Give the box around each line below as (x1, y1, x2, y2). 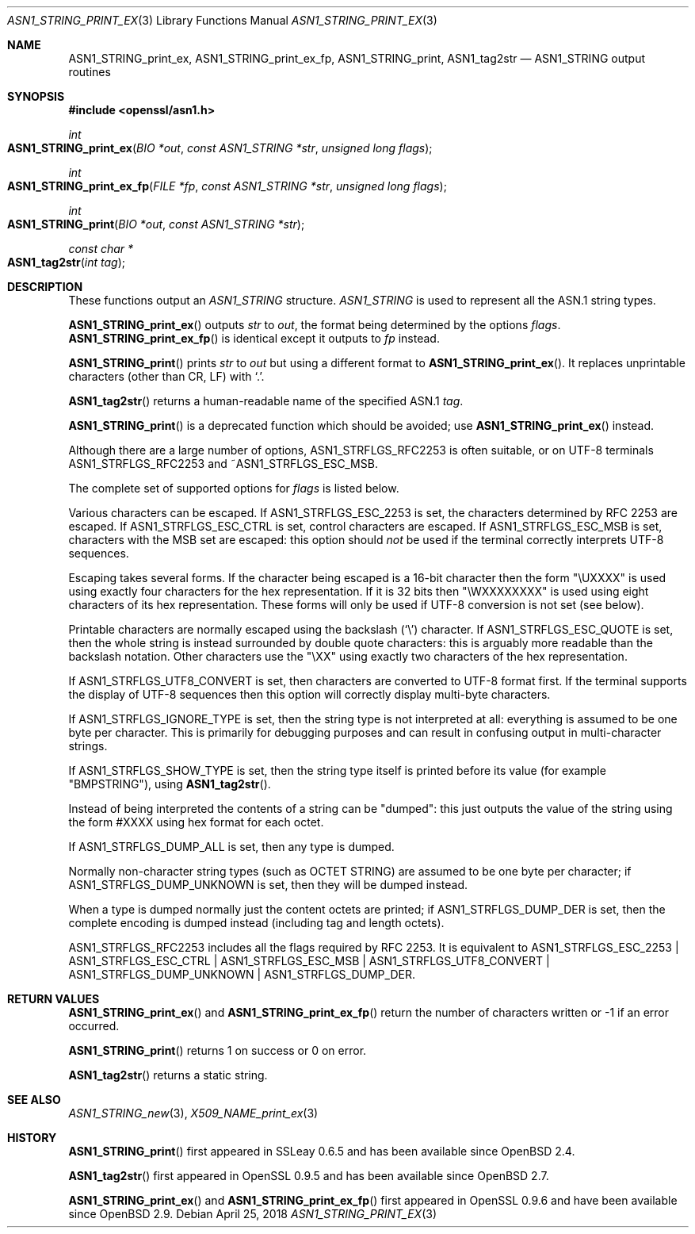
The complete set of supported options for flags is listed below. (68, 481, 399, 495)
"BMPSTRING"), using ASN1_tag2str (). (68, 777, 271, 791)
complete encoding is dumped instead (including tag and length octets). (68, 916, 445, 929)
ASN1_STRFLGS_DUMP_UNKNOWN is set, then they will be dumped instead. (68, 878, 468, 891)
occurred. (68, 1019, 120, 1033)
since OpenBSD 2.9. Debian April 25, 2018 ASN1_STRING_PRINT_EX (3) (68, 1207, 437, 1221)
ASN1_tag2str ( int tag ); (7, 255, 125, 269)
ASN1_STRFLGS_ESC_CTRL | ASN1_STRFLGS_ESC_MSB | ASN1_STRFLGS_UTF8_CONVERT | (68, 954, 550, 968)
